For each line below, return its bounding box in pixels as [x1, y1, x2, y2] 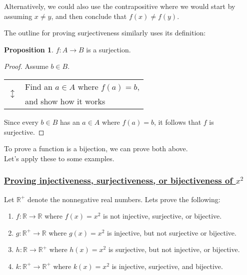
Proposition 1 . [4, 44, 53, 54]
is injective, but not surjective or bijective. [107, 227, 236, 238]
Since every [4, 116, 38, 127]
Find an [25, 80, 52, 92]
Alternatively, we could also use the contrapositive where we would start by [4, 1, 235, 11]
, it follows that [153, 116, 201, 127]
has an [59, 116, 80, 127]
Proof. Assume [4, 61, 48, 71]
